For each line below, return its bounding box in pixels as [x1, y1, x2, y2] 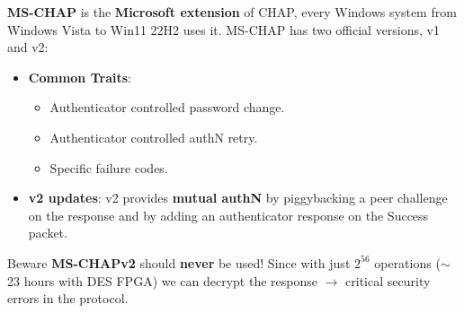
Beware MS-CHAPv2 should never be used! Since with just [7, 253, 351, 272]
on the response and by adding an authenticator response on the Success [28, 205, 429, 224]
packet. [28, 223, 67, 242]
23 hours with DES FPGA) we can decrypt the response [7, 271, 318, 290]
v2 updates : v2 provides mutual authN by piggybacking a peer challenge [28, 188, 448, 207]
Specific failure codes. [49, 158, 168, 177]
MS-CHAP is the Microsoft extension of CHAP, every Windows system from [7, 3, 457, 21]
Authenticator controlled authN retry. [49, 127, 258, 146]
